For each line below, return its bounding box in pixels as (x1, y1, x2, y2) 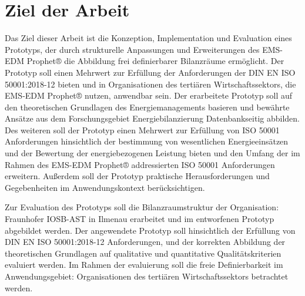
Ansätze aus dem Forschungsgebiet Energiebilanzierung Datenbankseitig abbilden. (5, 112, 300, 125)
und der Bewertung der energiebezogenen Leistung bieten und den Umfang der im (5, 147, 300, 159)
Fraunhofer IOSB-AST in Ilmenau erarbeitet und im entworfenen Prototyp (5, 213, 274, 225)
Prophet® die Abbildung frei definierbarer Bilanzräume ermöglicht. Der (26, 55, 284, 67)
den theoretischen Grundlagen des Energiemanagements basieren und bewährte (5, 100, 290, 113)
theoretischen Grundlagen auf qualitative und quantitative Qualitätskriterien (5, 247, 281, 259)
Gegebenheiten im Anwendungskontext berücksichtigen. (5, 181, 205, 193)
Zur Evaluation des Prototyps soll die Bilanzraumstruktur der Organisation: (5, 201, 279, 213)
